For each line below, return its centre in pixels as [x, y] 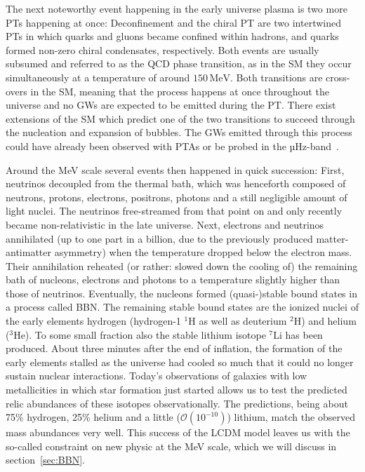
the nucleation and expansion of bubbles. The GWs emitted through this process [179, 132]
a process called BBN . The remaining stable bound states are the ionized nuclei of [182, 307]
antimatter [28, 252]
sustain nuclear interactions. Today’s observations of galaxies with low [157, 376]
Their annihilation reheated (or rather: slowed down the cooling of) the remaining [182, 265]
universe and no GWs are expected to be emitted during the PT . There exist [171, 105]
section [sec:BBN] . [45, 460]
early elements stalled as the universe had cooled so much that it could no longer [180, 362]
